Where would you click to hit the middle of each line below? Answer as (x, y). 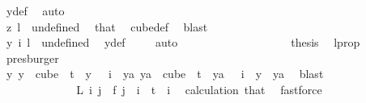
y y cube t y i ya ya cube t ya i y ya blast (165, 74)
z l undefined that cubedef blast (107, 26)
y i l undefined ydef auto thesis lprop (183, 42)
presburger (32, 58)
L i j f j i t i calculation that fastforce (199, 89)
